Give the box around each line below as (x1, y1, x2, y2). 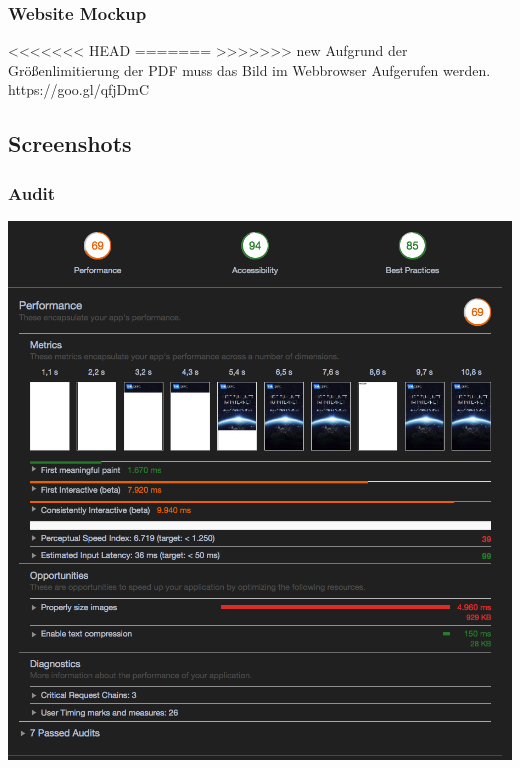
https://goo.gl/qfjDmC (8, 79, 150, 100)
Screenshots (8, 128, 132, 159)
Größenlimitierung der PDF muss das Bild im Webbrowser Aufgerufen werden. (8, 59, 491, 80)
